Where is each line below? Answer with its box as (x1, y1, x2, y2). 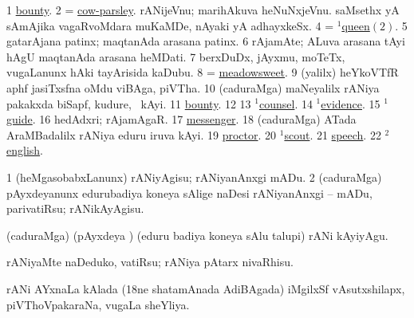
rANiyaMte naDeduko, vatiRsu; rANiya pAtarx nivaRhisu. (6, 253, 294, 270)
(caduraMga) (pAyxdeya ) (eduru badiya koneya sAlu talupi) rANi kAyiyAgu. (6, 226, 388, 243)
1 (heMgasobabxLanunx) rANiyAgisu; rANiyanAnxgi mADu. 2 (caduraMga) (6, 168, 382, 185)
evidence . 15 (321, 95, 380, 112)
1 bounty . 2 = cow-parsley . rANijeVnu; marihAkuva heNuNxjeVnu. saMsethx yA (6, 2, 400, 18)
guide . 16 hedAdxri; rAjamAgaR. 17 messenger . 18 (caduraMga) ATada (6, 111, 357, 128)
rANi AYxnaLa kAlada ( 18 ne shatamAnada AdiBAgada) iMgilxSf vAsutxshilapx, (6, 280, 405, 296)
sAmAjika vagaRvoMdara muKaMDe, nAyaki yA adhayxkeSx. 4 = (6, 17, 334, 33)
